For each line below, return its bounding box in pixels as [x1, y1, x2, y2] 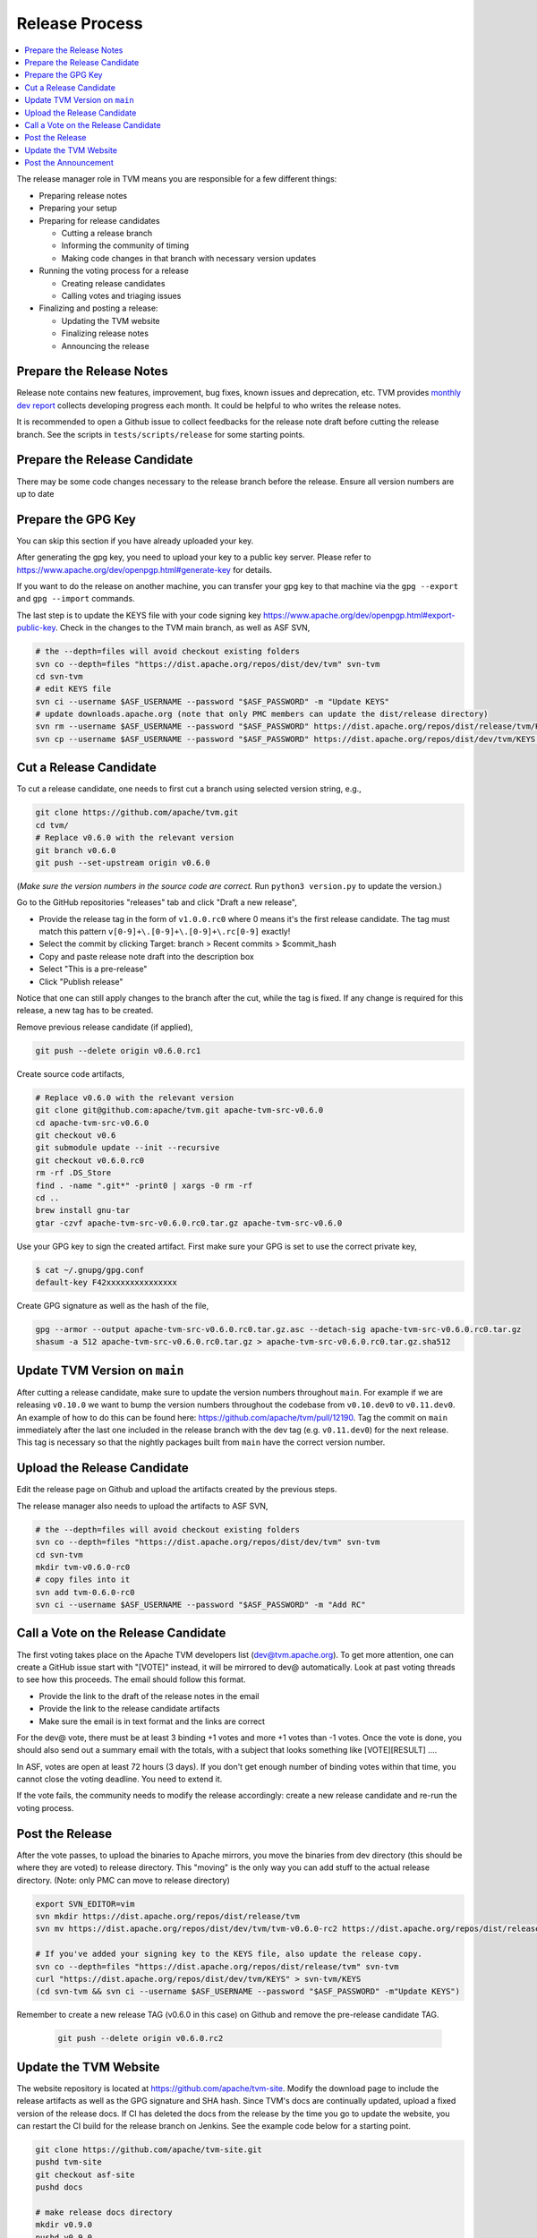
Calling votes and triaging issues [61, 290, 182, 301]
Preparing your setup [38, 202, 117, 214]
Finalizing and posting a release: [38, 303, 158, 313]
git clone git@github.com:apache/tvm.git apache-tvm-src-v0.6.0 [35, 1106, 324, 1115]
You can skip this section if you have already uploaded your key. [16, 535, 254, 546]
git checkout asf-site [35, 2169, 135, 2180]
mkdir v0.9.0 [35, 2220, 93, 2230]
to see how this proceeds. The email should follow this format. [16, 1674, 246, 1685]
